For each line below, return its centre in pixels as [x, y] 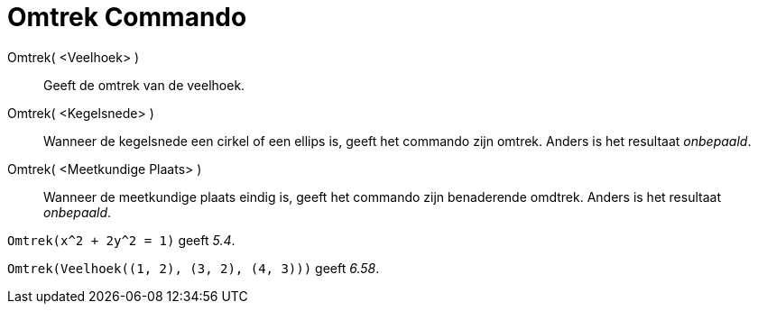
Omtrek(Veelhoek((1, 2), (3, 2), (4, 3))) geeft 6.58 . [194, 268]
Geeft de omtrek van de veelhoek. [144, 85]
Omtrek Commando [127, 17]
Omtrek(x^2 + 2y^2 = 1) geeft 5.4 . [121, 240]
